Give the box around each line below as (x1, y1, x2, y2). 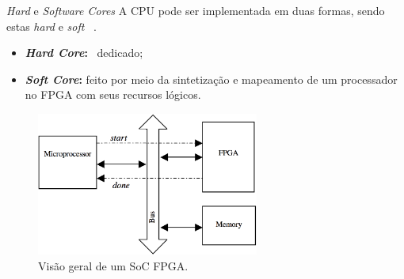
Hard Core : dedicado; (25, 44, 143, 61)
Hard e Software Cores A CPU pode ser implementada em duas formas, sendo (6, 2, 385, 18)
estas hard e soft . (6, 17, 97, 34)
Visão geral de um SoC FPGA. (38, 257, 189, 273)
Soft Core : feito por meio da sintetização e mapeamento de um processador (25, 70, 398, 87)
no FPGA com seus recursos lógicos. (25, 86, 201, 103)
